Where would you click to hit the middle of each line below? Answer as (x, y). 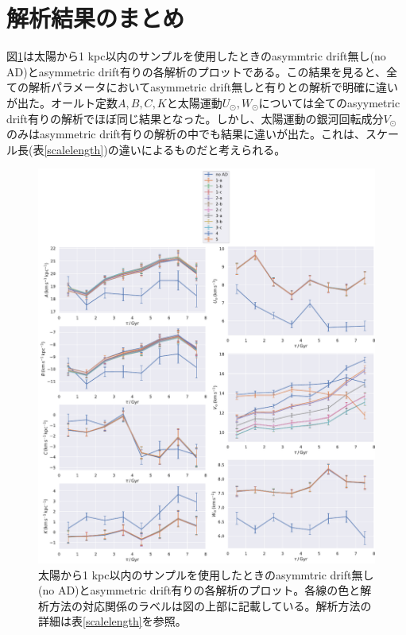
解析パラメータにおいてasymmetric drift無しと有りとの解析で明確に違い (213, 87)
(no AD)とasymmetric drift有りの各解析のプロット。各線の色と (199, 590)
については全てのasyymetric (329, 102)
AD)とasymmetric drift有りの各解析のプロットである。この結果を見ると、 (196, 71)
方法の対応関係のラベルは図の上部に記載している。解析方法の (210, 605)
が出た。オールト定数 (62, 102)
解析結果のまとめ (96, 18)
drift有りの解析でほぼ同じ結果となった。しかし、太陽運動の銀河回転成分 (195, 118)
